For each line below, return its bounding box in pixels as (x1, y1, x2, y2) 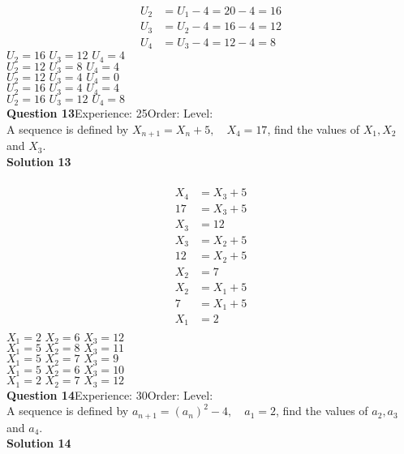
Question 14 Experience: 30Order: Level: (6, 386, 213, 403)
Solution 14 (6, 435, 71, 452)
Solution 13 (6, 152, 71, 169)
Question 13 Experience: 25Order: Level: (6, 105, 213, 122)
